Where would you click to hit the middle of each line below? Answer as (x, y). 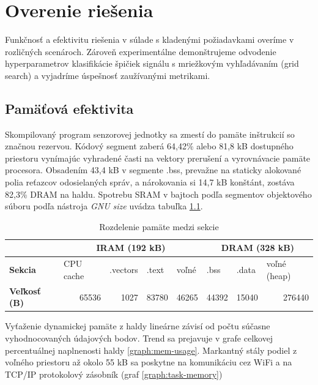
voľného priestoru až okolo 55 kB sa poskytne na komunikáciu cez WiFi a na (149, 362)
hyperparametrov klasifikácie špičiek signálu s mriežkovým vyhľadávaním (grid (152, 63)
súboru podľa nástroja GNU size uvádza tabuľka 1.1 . (104, 206)
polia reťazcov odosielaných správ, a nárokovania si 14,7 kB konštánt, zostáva (150, 182)
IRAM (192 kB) (131, 248)
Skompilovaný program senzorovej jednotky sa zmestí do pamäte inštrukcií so (150, 134)
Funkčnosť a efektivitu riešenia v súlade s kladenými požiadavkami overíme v (150, 39)
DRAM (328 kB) (258, 248)
